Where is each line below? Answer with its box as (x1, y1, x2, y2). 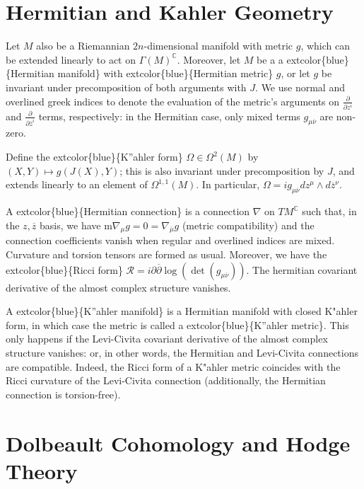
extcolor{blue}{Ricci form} (6, 262, 123, 277)
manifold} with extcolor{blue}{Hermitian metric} (57, 66, 274, 81)
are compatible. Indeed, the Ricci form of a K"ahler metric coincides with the (6, 359, 341, 374)
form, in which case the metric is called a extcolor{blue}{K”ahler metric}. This (6, 317, 349, 332)
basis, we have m (40, 217, 112, 232)
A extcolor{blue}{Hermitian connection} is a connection (6, 204, 250, 219)
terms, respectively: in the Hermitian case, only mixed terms (38, 108, 300, 123)
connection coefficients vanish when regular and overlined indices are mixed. (6, 233, 335, 248)
